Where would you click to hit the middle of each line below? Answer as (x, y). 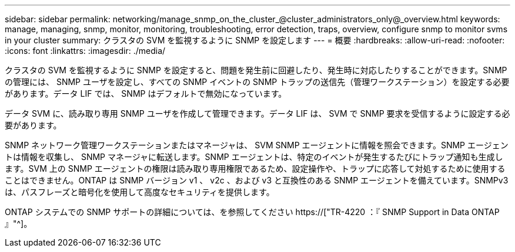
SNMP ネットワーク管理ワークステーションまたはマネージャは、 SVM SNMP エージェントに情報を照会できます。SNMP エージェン (257, 145)
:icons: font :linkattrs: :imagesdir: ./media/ (85, 51)
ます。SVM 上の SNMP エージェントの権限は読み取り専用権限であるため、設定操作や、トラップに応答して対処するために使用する (255, 168)
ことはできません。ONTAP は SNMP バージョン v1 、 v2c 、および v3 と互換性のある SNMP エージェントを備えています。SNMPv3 (257, 180)
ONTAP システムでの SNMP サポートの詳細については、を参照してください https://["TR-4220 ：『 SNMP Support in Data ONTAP (252, 212)
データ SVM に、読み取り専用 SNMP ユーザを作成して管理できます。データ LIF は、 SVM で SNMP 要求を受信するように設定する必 (257, 113)
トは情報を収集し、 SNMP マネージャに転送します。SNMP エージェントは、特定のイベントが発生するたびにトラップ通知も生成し (254, 157)
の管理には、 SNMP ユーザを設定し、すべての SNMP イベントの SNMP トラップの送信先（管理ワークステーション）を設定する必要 (257, 82)
